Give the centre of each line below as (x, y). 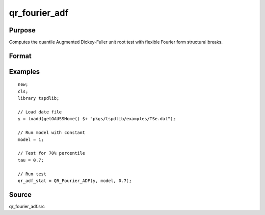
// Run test (32, 174)
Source (20, 195)
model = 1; (31, 139)
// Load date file (40, 112)
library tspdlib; (39, 98)
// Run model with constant (52, 133)
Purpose (22, 30)
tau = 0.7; (31, 160)
